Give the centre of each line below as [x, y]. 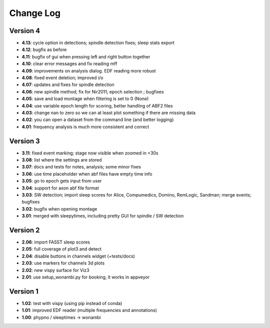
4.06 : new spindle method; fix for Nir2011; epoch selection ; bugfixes [93, 91]
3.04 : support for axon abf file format [60, 188]
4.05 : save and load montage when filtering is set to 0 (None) [85, 99]
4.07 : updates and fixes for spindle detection [68, 84]
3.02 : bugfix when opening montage [59, 209]
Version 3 [24, 141]
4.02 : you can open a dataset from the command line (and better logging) [98, 119]
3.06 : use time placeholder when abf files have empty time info [87, 174]
